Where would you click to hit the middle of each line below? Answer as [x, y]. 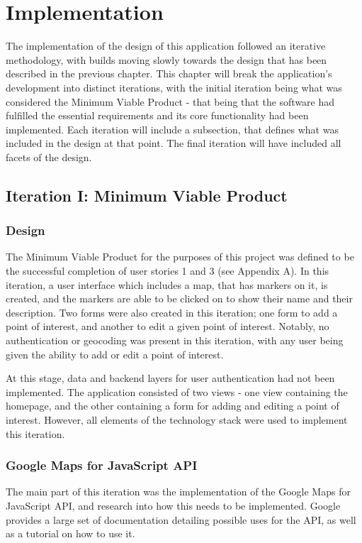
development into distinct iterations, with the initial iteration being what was [174, 87]
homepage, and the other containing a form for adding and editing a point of [172, 406]
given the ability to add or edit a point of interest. [115, 354]
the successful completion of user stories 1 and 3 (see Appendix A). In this [168, 271]
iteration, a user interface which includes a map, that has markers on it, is [167, 284]
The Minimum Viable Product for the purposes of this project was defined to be [180, 257]
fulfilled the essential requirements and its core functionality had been [157, 115]
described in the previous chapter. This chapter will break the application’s [169, 73]
